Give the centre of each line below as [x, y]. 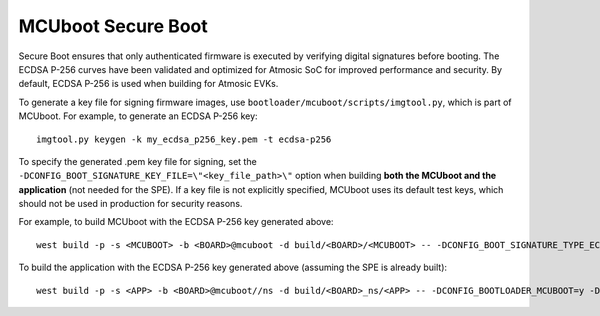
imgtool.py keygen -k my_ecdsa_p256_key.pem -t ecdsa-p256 [184, 139]
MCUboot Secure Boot [113, 26]
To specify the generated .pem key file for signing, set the [137, 161]
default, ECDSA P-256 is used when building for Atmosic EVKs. [148, 84]
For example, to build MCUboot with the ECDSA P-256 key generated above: [176, 222]
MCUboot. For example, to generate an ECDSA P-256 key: [138, 116]
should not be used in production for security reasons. [130, 204]
